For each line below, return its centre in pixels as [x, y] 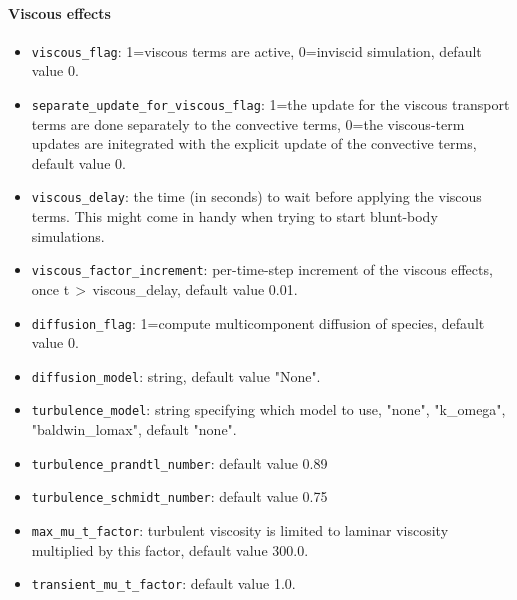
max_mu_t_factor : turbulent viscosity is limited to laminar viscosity [240, 530]
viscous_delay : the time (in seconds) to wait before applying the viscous [256, 196]
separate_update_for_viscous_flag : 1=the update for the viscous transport [270, 104]
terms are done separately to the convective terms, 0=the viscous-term [248, 123]
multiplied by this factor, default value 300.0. [170, 549]
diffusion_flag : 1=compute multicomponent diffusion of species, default [258, 322]
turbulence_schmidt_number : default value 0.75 [179, 496]
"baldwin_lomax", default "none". [134, 429]
